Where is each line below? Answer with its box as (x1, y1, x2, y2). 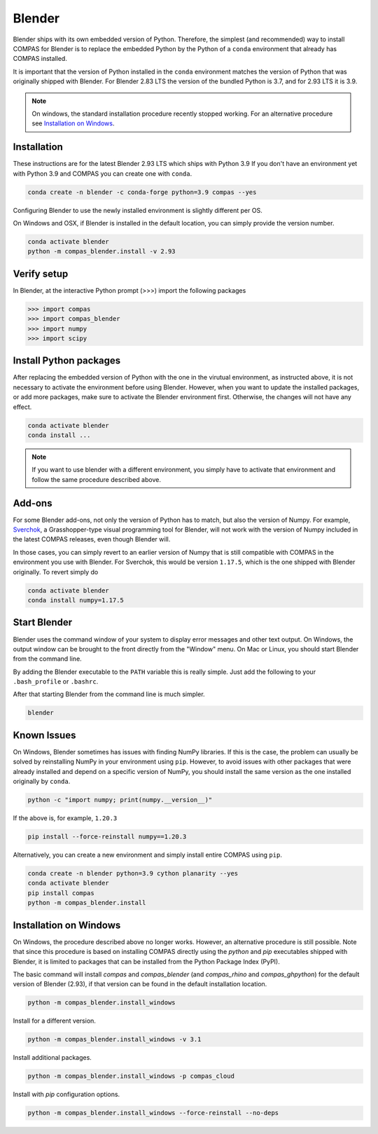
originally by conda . (13, 777, 71, 786)
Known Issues (13, 729, 76, 741)
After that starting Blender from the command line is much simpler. (13, 690, 206, 698)
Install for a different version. (13, 1016, 96, 1025)
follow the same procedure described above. (31, 475, 161, 483)
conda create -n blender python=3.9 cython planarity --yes (27, 869, 239, 878)
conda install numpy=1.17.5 (27, 596, 124, 604)
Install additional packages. (13, 1053, 92, 1062)
